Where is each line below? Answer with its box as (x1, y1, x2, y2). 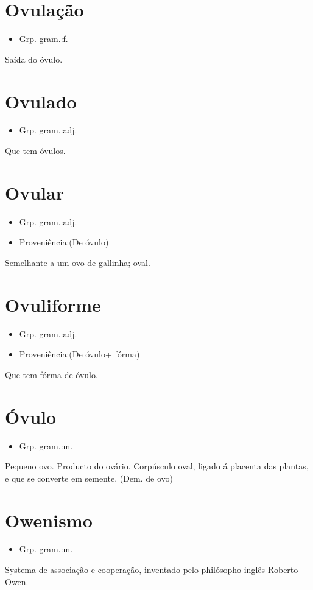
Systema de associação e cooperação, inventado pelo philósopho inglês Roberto (5, 563, 298, 576)
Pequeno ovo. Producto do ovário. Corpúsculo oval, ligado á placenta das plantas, (5, 460, 309, 472)
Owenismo (5, 507, 93, 532)
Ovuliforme (5, 292, 101, 317)
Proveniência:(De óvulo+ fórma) (19, 348, 140, 360)
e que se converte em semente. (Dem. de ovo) (5, 471, 174, 484)
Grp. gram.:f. (19, 32, 68, 45)
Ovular (5, 180, 64, 205)
